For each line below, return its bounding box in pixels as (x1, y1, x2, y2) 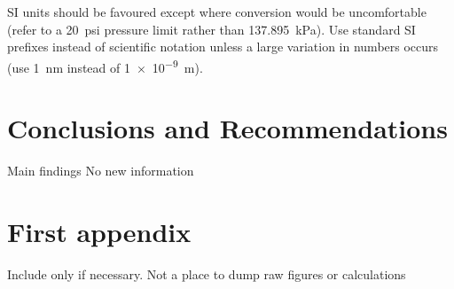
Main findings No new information (7, 161, 194, 180)
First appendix (7, 213, 192, 249)
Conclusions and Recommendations (7, 110, 448, 146)
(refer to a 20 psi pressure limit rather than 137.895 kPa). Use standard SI (7, 20, 416, 38)
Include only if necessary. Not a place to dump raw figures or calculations (7, 264, 406, 283)
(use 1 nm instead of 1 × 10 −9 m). (7, 55, 203, 76)
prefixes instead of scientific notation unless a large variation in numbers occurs (7, 37, 439, 56)
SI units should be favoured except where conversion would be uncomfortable (7, 3, 427, 20)
